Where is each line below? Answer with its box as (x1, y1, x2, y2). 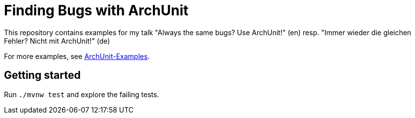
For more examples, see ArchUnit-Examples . (4, 52, 150, 60)
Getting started (4, 69, 81, 82)
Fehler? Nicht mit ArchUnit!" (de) (4, 36, 110, 45)
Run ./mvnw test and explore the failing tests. (4, 90, 159, 99)
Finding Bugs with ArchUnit (4, 2, 189, 19)
